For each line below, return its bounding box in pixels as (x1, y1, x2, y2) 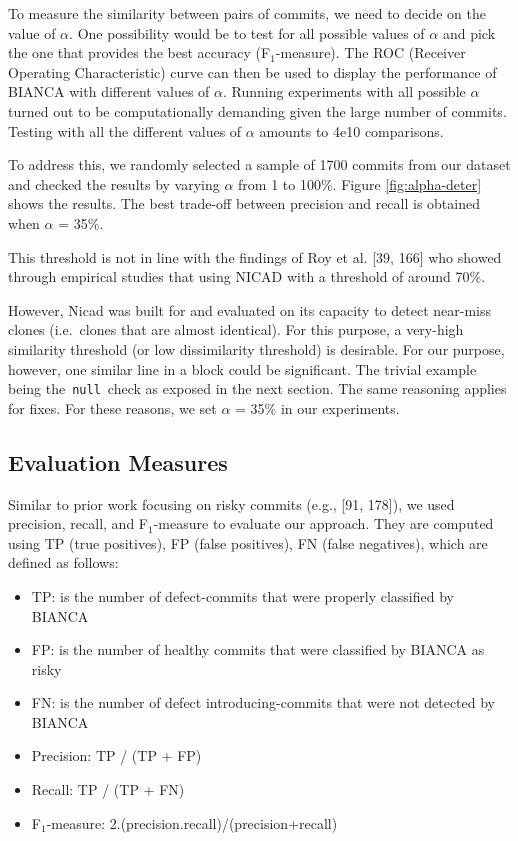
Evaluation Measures (8, 446, 228, 477)
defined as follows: (8, 552, 119, 573)
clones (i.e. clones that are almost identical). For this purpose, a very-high (8, 319, 464, 340)
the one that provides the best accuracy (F (8, 42, 271, 63)
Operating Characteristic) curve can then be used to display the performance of (8, 61, 497, 82)
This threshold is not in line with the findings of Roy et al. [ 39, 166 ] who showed (8, 246, 502, 267)
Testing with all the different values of (8, 120, 242, 141)
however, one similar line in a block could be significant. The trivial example (8, 358, 477, 379)
